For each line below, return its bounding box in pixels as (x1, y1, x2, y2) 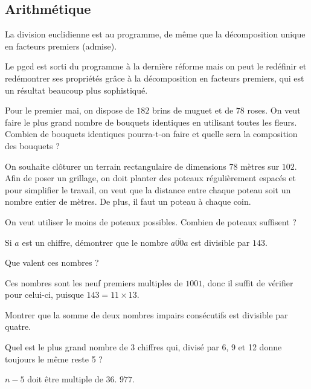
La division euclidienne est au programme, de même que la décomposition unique (5, 28, 306, 40)
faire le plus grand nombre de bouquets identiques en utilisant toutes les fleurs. (5, 115, 297, 128)
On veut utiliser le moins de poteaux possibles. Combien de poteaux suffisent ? (5, 215, 297, 228)
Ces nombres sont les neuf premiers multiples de (5, 276, 183, 289)
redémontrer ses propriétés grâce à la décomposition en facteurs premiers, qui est (5, 71, 304, 84)
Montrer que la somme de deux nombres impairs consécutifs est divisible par (5, 308, 288, 321)
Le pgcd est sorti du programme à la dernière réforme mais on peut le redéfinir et (5, 60, 307, 72)
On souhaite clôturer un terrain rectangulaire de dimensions (5, 159, 226, 172)
